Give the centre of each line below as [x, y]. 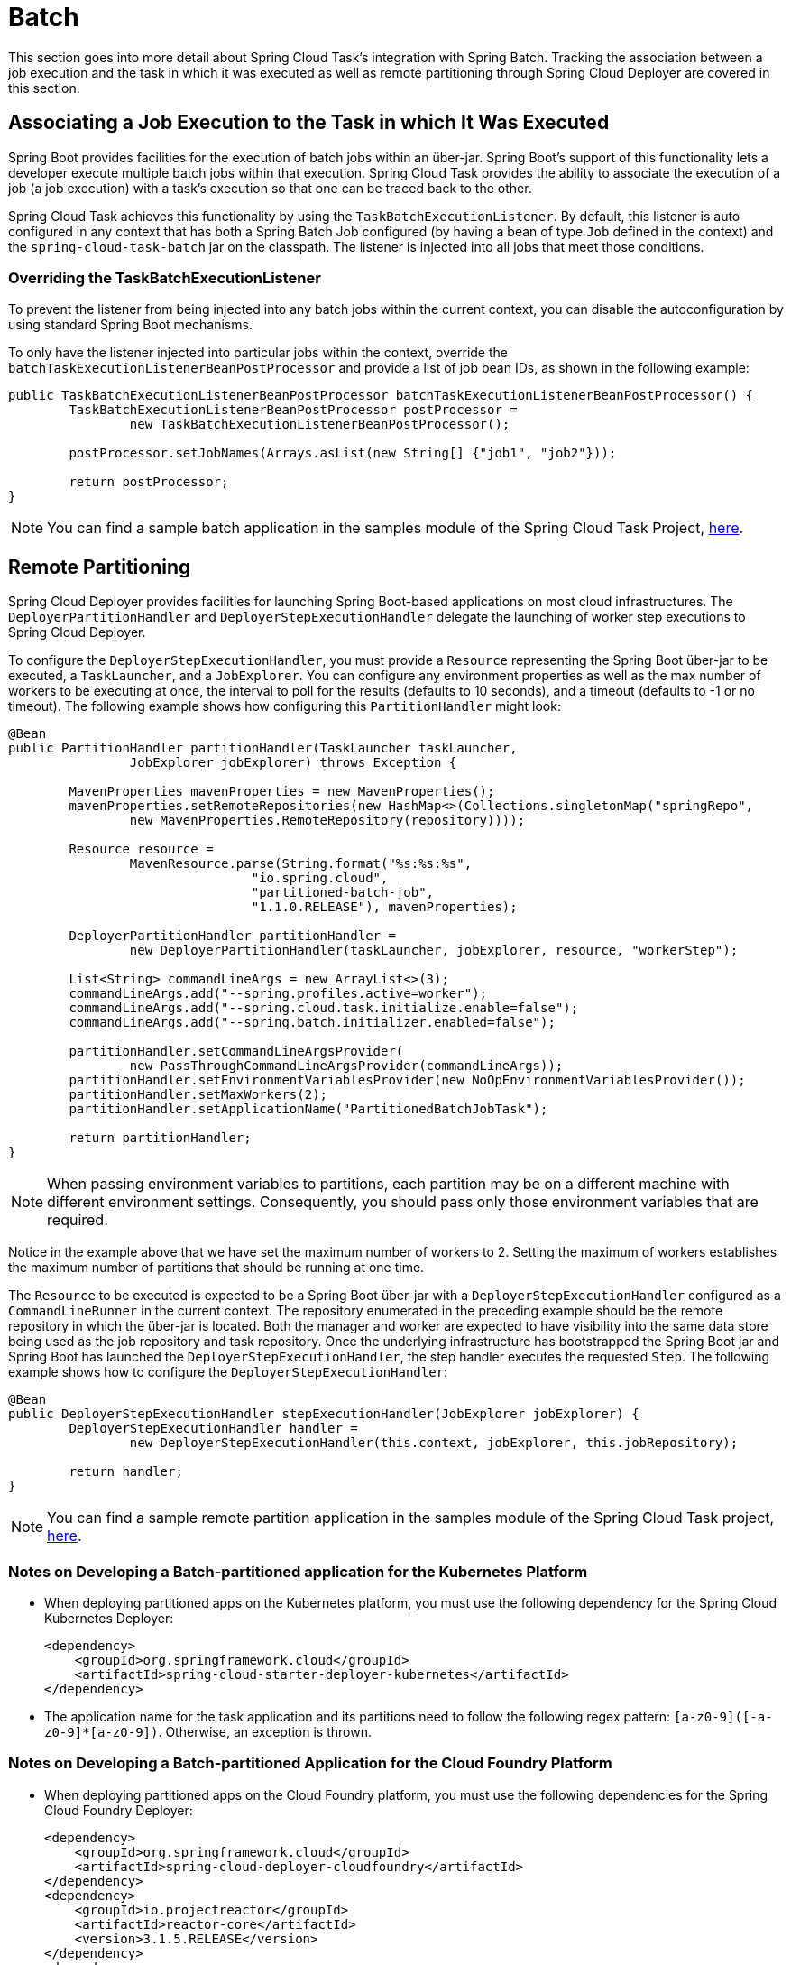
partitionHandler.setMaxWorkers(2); [198, 1095]
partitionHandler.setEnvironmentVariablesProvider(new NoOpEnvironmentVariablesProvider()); [407, 1080]
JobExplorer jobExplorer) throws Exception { [293, 763]
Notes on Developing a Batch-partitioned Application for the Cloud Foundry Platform [310, 1763]
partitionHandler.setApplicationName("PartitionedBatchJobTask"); [308, 1109]
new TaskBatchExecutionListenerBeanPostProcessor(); [320, 424]
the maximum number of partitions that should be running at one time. [216, 1268]
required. [78, 1220]
